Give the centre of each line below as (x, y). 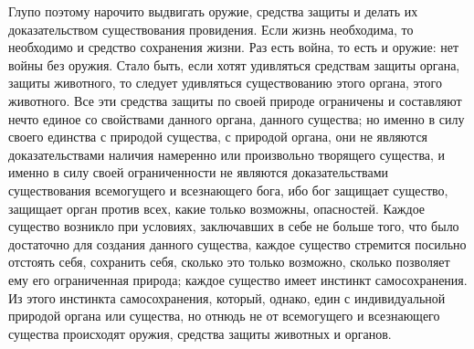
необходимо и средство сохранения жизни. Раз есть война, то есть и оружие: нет (234, 47)
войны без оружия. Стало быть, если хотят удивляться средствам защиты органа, (234, 64)
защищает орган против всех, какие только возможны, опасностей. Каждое (217, 208)
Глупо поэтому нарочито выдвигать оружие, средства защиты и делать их (213, 11)
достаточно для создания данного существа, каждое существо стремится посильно (237, 243)
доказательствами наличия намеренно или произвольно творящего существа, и (227, 154)
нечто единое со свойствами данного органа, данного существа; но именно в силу (237, 118)
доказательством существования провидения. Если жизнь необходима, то (211, 29)
